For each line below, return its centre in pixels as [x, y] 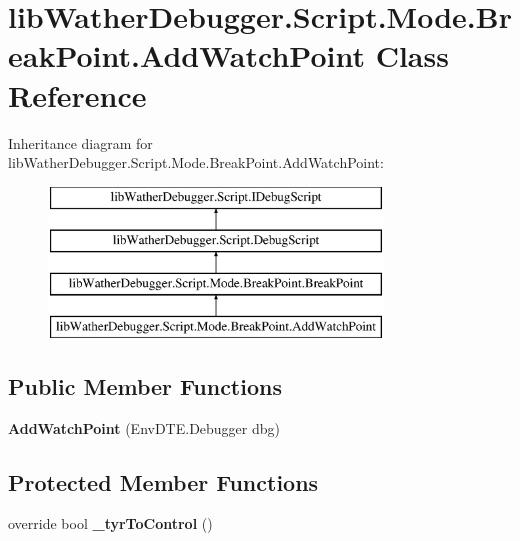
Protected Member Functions [163, 481]
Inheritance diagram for [80, 142]
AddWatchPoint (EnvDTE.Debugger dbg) [144, 427]
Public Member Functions [145, 385]
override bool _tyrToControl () [110, 523]
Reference [77, 94]
